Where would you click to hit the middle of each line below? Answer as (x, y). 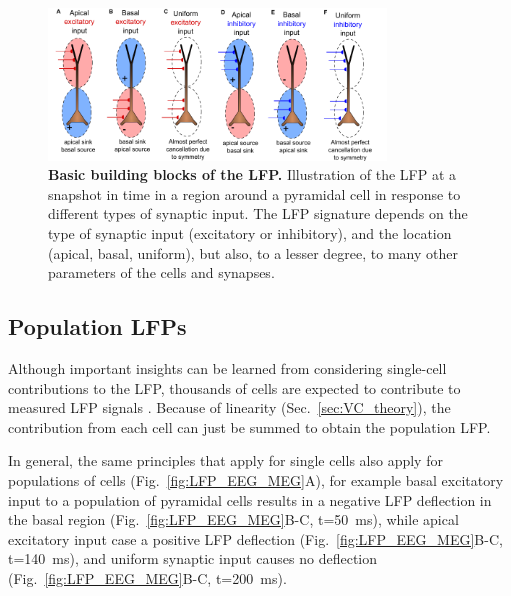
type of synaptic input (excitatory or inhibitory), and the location (250, 232)
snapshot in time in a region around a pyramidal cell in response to (254, 193)
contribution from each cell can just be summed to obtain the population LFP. (249, 426)
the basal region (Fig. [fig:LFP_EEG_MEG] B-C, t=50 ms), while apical (233, 519)
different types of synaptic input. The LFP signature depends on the (258, 213)
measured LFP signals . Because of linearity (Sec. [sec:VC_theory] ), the (229, 407)
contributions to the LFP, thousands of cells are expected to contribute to (234, 387)
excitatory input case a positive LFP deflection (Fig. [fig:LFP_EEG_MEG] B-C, (255, 538)
